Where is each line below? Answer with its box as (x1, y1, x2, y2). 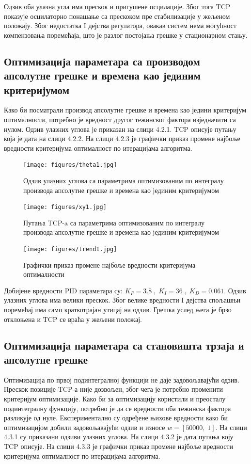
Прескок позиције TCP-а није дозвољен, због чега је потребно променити (4, 384, 223, 394)
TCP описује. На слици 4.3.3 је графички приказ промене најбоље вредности (4, 441, 233, 451)
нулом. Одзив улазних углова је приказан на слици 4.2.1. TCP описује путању (4, 124, 236, 134)
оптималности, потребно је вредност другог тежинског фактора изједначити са (4, 114, 236, 124)
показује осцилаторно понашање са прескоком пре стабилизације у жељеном (4, 11, 230, 21)
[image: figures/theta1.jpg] (23, 161, 117, 169)
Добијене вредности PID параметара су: (4, 285, 123, 295)
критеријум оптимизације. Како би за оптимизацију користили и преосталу (4, 394, 226, 404)
